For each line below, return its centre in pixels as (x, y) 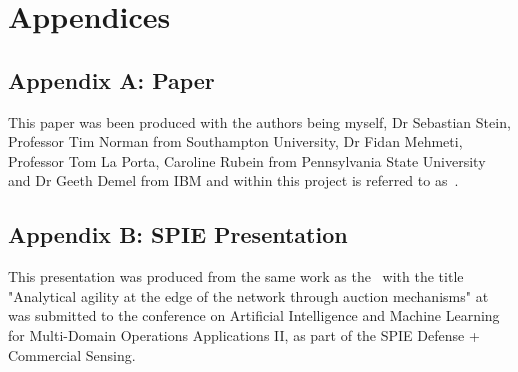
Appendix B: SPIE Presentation (178, 234)
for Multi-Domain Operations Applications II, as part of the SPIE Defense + (244, 334)
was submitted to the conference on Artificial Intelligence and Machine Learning (254, 315)
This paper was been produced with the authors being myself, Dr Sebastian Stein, (259, 121)
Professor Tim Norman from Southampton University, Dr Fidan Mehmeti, (235, 141)
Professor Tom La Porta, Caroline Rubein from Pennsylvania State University (247, 160)
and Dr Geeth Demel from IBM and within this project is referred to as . (233, 180)
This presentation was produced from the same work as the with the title (236, 276)
